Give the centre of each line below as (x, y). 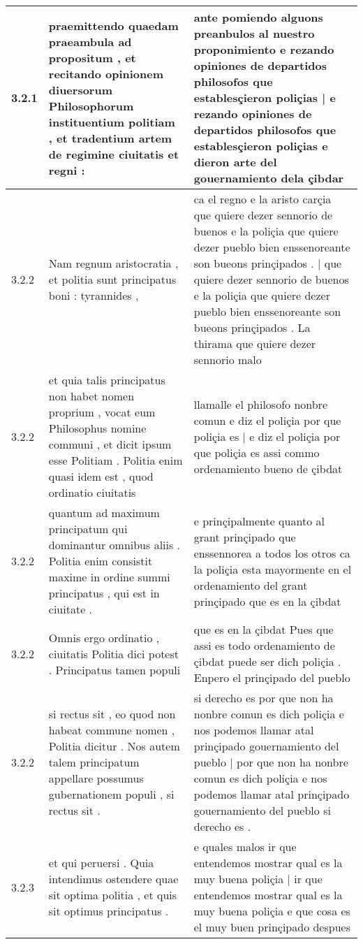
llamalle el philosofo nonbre (260, 404)
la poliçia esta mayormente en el (273, 569)
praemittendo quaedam (113, 25)
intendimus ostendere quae (113, 879)
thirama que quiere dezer (255, 343)
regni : (67, 170)
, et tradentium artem (110, 138)
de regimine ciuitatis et (114, 154)
